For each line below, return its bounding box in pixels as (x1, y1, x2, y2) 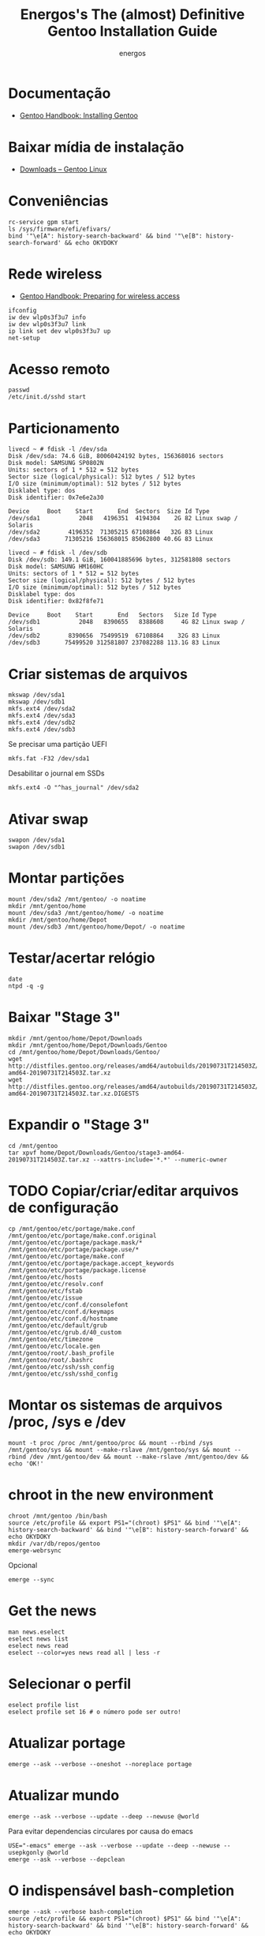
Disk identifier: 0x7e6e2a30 (8, 493, 104, 502)
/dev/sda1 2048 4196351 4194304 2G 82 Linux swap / (8, 515, 238, 523)
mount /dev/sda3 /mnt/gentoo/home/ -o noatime (8, 910, 164, 917)
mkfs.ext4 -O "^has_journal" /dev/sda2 (8, 784, 140, 792)
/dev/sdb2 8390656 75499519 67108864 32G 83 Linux (8, 632, 221, 640)
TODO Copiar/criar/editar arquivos (8, 1182, 239, 1200)
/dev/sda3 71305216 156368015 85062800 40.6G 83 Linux (8, 535, 214, 543)
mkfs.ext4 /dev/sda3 (8, 712, 77, 720)
